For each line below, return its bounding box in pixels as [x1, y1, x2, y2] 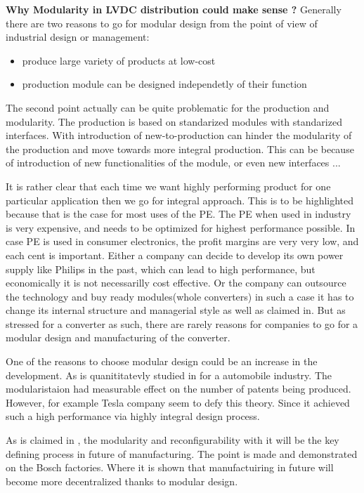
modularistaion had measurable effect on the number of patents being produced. [6, 381, 351, 396]
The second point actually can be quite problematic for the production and [6, 100, 330, 114]
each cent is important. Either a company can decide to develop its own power [6, 247, 344, 262]
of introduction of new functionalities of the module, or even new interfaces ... [6, 155, 341, 170]
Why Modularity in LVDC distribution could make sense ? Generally [6, 2, 342, 16]
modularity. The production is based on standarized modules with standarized [6, 114, 342, 129]
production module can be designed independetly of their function [22, 77, 307, 91]
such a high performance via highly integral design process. [6, 409, 260, 423]
